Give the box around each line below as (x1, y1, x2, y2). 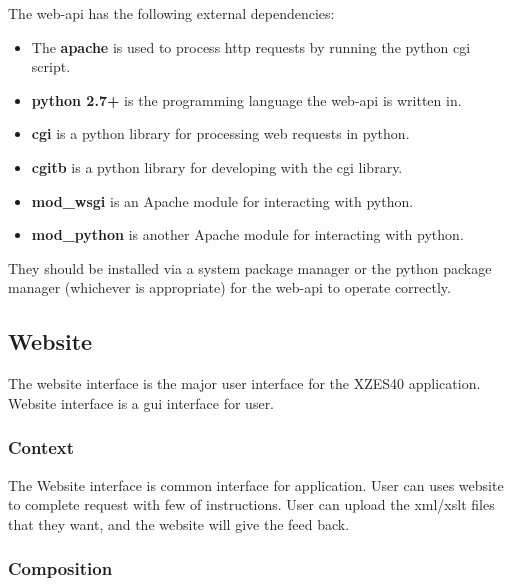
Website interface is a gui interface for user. (8, 392, 275, 413)
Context (8, 435, 75, 460)
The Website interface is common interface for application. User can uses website (8, 474, 504, 495)
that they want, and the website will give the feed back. (8, 513, 350, 534)
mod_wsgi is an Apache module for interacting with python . (31, 190, 414, 211)
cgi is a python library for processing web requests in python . (31, 123, 410, 144)
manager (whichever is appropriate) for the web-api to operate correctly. (8, 277, 451, 298)
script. (31, 56, 71, 77)
